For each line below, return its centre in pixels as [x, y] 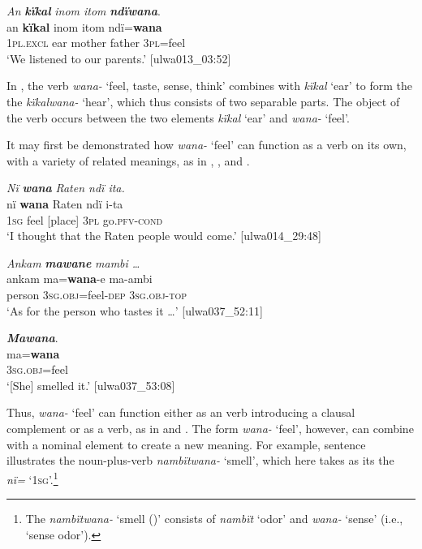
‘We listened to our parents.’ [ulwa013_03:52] [119, 58]
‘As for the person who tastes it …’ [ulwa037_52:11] [135, 310]
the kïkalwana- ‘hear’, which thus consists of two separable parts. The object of [203, 101]
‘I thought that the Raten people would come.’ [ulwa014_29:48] [164, 236]
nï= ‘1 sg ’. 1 [32, 478]
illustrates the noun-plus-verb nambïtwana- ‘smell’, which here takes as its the [200, 460]
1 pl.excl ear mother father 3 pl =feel [96, 43]
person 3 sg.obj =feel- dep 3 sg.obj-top [97, 294]
